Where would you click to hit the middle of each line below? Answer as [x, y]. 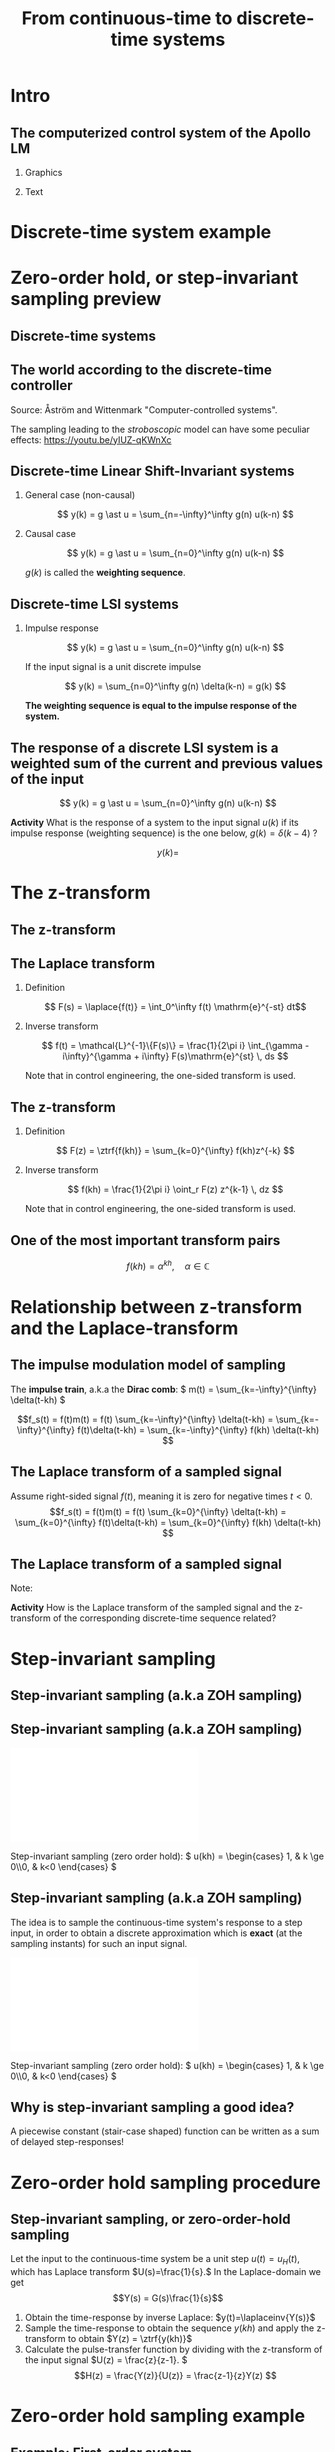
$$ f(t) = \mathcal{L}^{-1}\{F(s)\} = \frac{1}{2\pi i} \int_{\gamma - [175, 1046]
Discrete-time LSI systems [94, 603]
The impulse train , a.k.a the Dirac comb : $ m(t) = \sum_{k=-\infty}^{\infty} [164, 1389]
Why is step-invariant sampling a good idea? [152, 2107]
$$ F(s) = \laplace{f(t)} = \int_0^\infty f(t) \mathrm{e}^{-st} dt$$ [175, 1007]
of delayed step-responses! [67, 2142]
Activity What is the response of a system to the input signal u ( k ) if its [154, 823]
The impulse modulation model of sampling [148, 1365]
